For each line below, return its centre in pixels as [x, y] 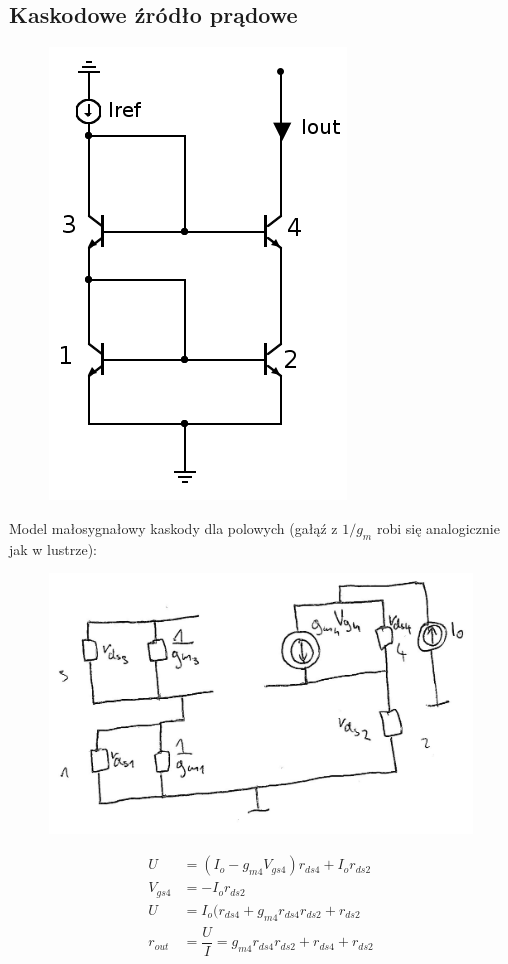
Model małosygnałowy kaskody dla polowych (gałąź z [173, 527]
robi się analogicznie [438, 527]
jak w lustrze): [53, 548]
